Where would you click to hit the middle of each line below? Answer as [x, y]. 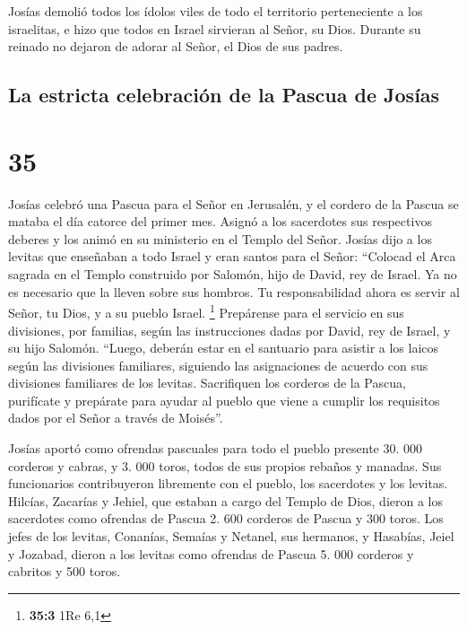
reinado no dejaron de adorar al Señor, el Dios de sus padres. [176, 46]
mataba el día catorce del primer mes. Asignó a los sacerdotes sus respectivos [220, 221]
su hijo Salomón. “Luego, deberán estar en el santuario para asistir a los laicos [224, 348]
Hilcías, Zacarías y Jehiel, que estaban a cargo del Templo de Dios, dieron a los [226, 500]
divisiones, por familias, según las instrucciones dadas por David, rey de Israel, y [229, 330]
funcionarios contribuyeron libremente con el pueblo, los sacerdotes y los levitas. [228, 483]
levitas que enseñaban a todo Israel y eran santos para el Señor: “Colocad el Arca [232, 256]
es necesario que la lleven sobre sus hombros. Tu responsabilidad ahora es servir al [234, 291]
